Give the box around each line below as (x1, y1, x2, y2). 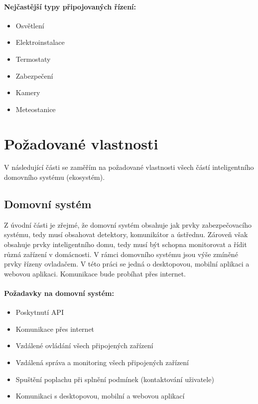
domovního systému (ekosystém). (4, 172, 105, 182)
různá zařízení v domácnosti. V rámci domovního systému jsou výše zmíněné (4, 249, 238, 259)
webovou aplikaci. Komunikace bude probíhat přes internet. (4, 268, 186, 278)
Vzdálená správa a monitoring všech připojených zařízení (15, 357, 189, 368)
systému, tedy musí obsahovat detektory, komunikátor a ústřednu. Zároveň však (4, 229, 248, 240)
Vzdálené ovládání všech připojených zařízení (15, 340, 153, 351)
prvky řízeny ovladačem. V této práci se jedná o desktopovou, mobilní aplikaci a (4, 259, 250, 269)
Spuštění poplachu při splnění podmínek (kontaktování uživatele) (15, 374, 214, 384)
